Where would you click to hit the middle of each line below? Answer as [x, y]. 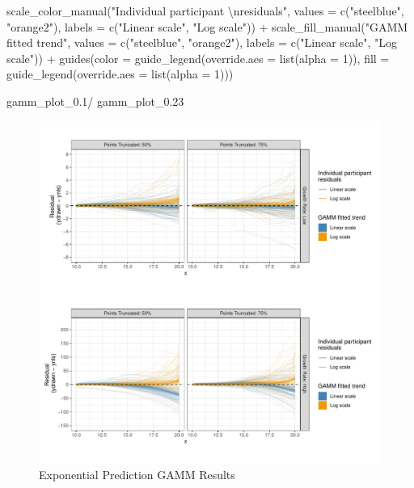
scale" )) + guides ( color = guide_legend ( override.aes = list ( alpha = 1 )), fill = [198, 58]
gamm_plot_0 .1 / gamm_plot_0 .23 [95, 101]
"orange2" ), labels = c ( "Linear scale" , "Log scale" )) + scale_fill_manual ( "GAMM [207, 26]
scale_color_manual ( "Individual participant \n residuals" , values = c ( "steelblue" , [205, 11]
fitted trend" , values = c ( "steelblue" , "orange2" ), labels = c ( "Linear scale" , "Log [202, 42]
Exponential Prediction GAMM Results [137, 475]
